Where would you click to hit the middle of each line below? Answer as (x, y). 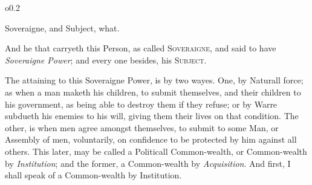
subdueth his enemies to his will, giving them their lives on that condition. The (152, 116)
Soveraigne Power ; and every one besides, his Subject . (106, 60)
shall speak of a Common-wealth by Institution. (93, 175)
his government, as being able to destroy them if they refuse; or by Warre (141, 104)
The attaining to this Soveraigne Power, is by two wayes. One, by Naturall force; (154, 80)
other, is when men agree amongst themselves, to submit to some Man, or (142, 127)
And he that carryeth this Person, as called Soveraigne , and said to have (141, 48)
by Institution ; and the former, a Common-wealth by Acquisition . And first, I (148, 163)
